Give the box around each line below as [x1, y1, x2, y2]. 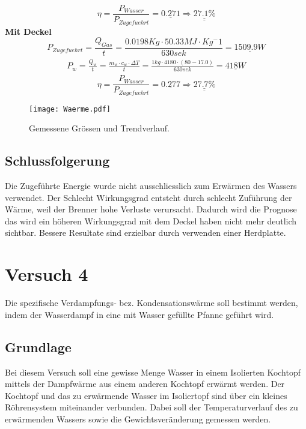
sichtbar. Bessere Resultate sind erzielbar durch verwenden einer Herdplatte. [5, 226, 286, 239]
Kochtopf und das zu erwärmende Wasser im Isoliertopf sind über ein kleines [5, 389, 287, 401]
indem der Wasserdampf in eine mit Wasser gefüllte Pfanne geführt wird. [5, 308, 274, 320]
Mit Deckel [5, 25, 52, 37]
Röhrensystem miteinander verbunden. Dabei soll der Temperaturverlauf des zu [5, 401, 298, 413]
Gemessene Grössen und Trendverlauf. [29, 122, 170, 134]
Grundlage [5, 337, 72, 356]
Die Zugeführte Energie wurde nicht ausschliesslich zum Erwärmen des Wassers [5, 179, 297, 192]
